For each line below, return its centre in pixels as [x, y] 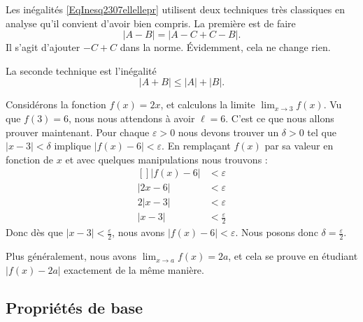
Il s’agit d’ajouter [43, 47]
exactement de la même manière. [134, 269]
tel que [322, 132]
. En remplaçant [196, 146]
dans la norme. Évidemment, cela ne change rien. [225, 47]
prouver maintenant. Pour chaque [78, 132]
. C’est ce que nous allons [280, 118]
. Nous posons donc [277, 232]
